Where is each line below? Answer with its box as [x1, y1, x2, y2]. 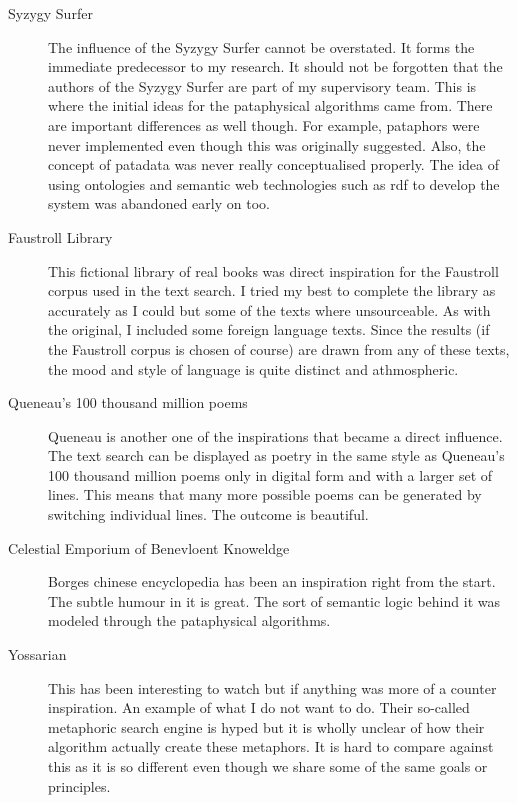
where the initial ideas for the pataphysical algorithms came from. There [48, 95, 493, 116]
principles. [48, 775, 111, 796]
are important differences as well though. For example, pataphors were [48, 114, 480, 135]
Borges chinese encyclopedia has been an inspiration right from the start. [48, 571, 496, 592]
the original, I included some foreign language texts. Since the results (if [48, 319, 490, 340]
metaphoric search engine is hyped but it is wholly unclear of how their [48, 716, 485, 737]
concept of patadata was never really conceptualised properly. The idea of [48, 154, 500, 175]
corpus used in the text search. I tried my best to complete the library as [48, 280, 496, 301]
